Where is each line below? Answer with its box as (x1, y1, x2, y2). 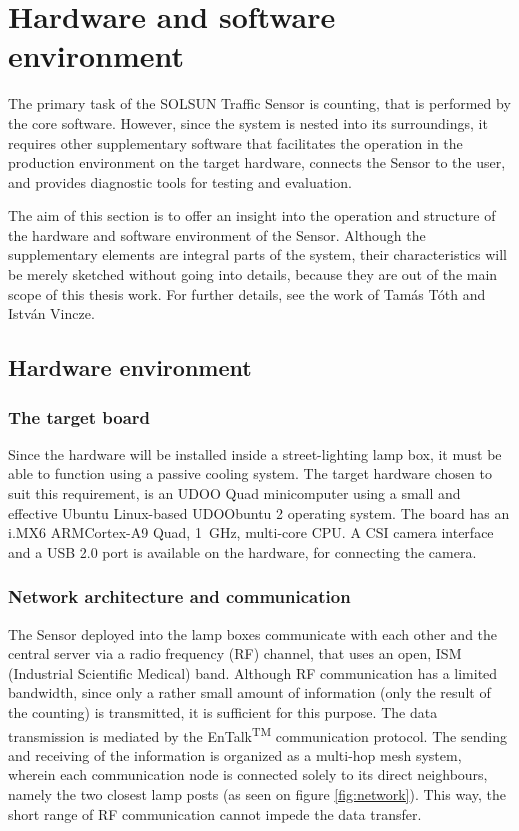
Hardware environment (8, 352, 252, 383)
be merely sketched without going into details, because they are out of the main (8, 264, 498, 285)
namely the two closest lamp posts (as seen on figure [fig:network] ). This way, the (8, 784, 506, 805)
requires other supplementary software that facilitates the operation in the (8, 132, 463, 153)
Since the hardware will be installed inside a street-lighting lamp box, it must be (8, 443, 502, 464)
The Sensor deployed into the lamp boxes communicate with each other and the (8, 623, 498, 644)
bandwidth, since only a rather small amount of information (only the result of (8, 682, 491, 703)
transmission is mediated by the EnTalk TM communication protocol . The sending (8, 722, 507, 746)
